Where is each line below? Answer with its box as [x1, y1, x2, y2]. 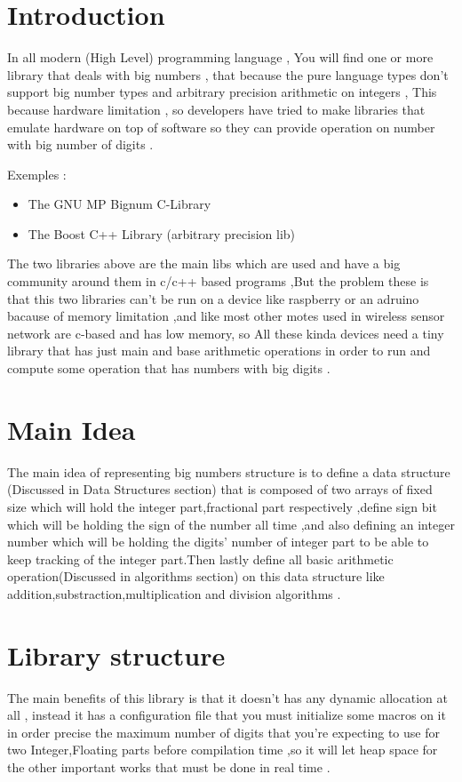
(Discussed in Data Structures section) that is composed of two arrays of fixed [7, 480, 433, 499]
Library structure [7, 636, 226, 673]
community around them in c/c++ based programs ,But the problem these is [7, 272, 429, 291]
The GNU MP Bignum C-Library [28, 195, 211, 213]
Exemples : [7, 164, 67, 183]
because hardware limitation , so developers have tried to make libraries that [7, 100, 426, 118]
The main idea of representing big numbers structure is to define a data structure [7, 462, 450, 481]
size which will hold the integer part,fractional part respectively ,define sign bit [7, 497, 437, 515]
